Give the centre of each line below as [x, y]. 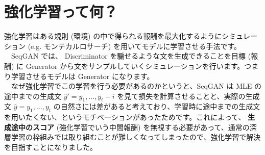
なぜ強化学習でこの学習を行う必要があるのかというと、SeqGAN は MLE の [136, 86]
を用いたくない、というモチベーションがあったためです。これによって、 [125, 117]
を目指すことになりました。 [51, 147]
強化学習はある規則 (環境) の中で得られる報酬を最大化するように [113, 36]
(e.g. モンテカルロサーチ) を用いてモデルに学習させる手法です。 [135, 46]
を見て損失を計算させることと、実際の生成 [188, 96]
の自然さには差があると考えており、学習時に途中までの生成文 [157, 106]
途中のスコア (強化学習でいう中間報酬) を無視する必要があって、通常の [130, 127]
